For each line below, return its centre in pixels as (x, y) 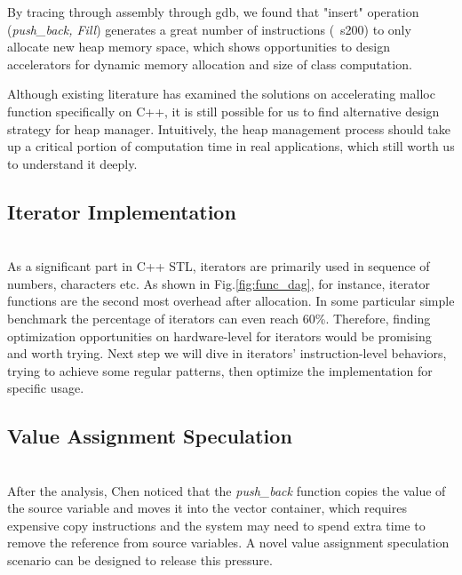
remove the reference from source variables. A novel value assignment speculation (228, 543)
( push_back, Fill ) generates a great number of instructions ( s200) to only (209, 29)
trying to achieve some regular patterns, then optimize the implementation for (220, 370)
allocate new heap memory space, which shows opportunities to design (199, 47)
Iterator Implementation (122, 211)
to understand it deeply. (72, 163)
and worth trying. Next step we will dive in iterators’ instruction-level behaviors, (227, 353)
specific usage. (46, 388)
